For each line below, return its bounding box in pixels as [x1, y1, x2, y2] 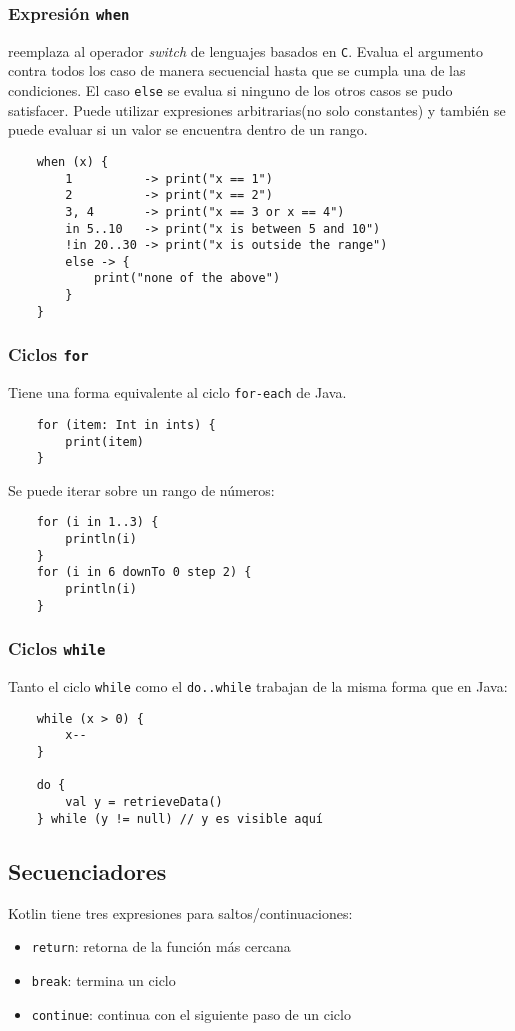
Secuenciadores [8, 855, 167, 886]
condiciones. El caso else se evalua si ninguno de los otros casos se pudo [8, 80, 453, 101]
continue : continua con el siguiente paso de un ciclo [31, 1003, 351, 1024]
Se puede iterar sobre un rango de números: [8, 479, 275, 500]
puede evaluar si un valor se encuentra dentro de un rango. [8, 119, 368, 140]
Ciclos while [8, 636, 106, 661]
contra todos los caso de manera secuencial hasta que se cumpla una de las [8, 60, 466, 81]
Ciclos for [8, 342, 89, 367]
